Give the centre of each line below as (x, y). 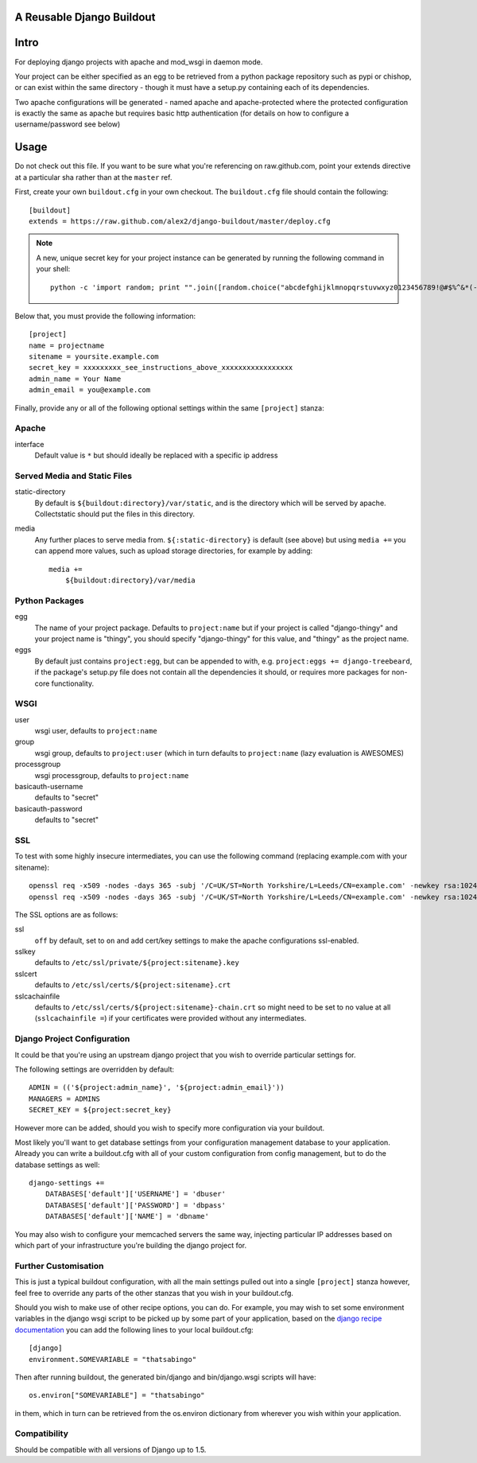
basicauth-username (49, 787)
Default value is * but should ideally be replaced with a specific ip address (156, 455)
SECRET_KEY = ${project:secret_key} (100, 1110)
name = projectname (67, 345)
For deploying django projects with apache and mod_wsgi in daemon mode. (139, 62)
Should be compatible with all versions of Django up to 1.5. (111, 1449)
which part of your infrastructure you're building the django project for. (131, 1246)
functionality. (73, 683)
